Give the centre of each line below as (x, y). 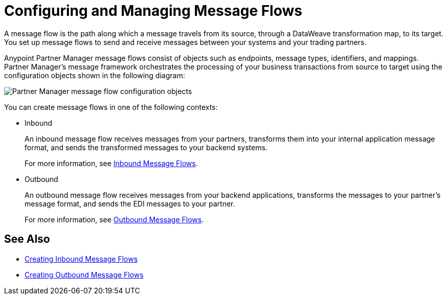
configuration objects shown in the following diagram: (95, 75)
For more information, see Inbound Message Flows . (111, 163)
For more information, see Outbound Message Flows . (114, 219)
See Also (27, 239)
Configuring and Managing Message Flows (153, 11)
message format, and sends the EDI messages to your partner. (130, 203)
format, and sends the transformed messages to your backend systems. (146, 147)
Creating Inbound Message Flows (81, 259)
